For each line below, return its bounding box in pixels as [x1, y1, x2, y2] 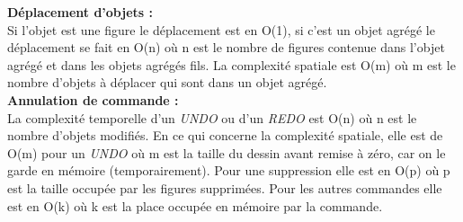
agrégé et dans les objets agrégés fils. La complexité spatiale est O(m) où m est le [7, 55, 456, 74]
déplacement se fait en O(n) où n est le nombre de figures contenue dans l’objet [7, 38, 445, 57]
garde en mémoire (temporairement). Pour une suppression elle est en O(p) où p [7, 161, 450, 180]
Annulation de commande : [7, 90, 179, 109]
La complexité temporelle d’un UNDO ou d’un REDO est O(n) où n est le [7, 108, 417, 127]
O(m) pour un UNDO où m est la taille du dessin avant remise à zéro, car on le [7, 143, 446, 162]
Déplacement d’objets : [7, 3, 153, 21]
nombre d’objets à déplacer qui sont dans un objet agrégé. [7, 73, 327, 92]
